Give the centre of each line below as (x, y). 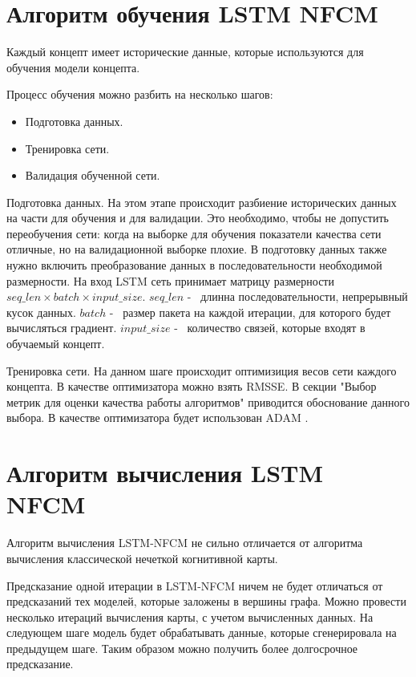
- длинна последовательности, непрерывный (297, 296)
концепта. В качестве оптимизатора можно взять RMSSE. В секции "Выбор (192, 386)
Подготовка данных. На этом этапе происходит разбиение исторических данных (202, 202)
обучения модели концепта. (73, 67)
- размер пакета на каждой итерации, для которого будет (250, 312)
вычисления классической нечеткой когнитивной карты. (142, 558)
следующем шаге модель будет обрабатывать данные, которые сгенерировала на (202, 632)
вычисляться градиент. (62, 328)
